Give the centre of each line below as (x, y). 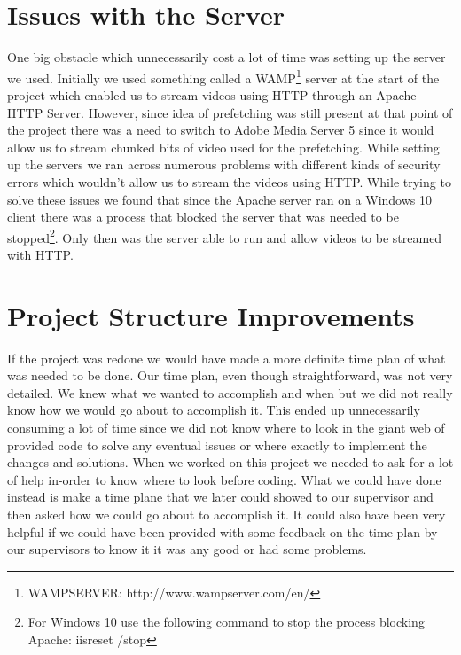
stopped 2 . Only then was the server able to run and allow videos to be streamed (225, 236)
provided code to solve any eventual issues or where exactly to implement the (217, 444)
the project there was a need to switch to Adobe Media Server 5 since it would (221, 130)
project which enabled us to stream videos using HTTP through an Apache (212, 94)
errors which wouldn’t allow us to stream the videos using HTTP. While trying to (229, 181)
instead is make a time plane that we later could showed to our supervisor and (220, 497)
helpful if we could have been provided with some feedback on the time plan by (223, 531)
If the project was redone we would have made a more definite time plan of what (227, 358)
